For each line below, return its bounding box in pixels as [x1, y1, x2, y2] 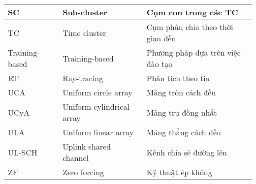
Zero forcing [63, 166, 104, 178]
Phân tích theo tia [146, 72, 210, 84]
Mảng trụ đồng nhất [146, 106, 217, 118]
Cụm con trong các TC [146, 6, 238, 18]
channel [63, 152, 89, 163]
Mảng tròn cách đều [146, 87, 216, 98]
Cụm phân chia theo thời [146, 21, 233, 32]
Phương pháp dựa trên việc [146, 47, 241, 58]
